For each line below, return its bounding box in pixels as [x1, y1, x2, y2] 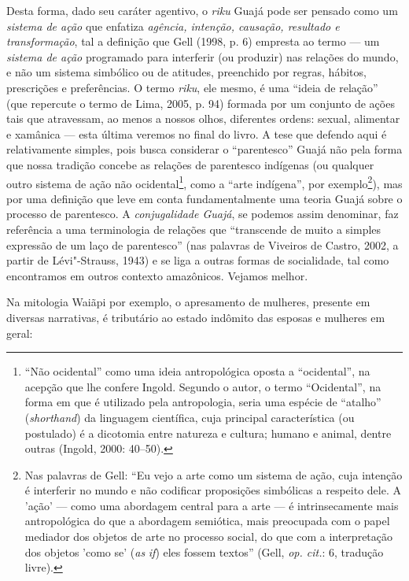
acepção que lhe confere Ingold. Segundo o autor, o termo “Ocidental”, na [24, 378, 381, 394]
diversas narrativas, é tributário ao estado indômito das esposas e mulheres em [6, 309, 385, 325]
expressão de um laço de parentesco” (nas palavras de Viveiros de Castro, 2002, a [6, 236, 399, 253]
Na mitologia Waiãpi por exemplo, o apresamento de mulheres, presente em [6, 294, 370, 310]
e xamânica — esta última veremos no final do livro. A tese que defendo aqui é [6, 125, 387, 142]
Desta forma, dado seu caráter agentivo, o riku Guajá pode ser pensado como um [6, 2, 398, 18]
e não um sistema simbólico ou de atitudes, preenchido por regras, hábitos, [6, 64, 367, 80]
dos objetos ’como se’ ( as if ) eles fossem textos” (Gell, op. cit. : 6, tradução [24, 543, 384, 560]
